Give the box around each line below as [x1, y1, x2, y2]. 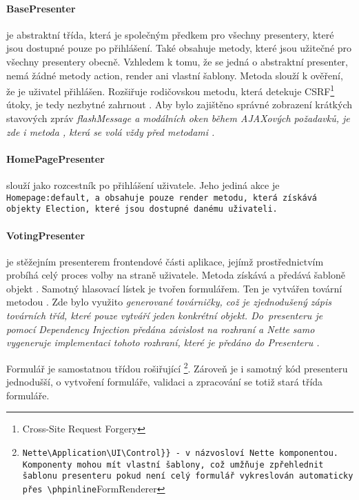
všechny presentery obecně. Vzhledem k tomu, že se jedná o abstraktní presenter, [6, 54, 348, 68]
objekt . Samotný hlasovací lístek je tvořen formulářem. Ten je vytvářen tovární [6, 281, 342, 295]
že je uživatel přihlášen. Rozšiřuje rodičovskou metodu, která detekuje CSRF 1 [6, 82, 335, 98]
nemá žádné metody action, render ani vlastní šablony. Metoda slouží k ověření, [6, 68, 343, 82]
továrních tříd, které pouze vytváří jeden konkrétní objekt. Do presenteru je [6, 308, 323, 323]
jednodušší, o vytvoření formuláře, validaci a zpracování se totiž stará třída [6, 374, 323, 389]
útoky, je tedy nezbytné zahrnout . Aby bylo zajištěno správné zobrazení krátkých [6, 97, 353, 112]
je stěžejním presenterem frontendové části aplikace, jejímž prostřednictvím [6, 254, 324, 268]
